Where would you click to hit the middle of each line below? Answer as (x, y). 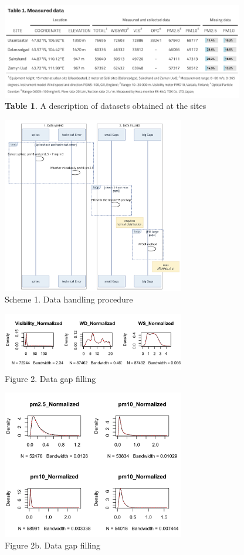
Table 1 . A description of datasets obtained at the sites (106, 106)
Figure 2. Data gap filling (50, 378)
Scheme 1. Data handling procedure (69, 299)
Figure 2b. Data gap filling (53, 545)
